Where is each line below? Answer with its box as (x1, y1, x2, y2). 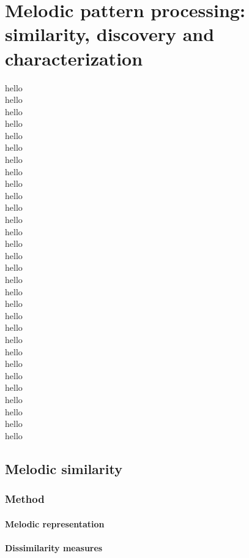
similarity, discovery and (5, 21, 215, 47)
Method (5, 491, 45, 507)
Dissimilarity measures (5, 541, 103, 554)
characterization (5, 45, 143, 70)
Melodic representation (5, 517, 105, 530)
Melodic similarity (5, 459, 122, 478)
